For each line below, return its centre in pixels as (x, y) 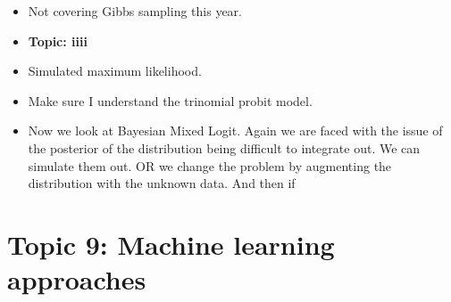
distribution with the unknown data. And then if (162, 183)
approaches (77, 279)
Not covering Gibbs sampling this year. (135, 11)
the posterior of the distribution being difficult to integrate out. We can (224, 147)
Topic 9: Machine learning (171, 244)
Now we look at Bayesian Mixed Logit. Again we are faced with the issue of (235, 131)
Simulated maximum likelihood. (115, 71)
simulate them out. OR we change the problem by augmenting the (210, 165)
